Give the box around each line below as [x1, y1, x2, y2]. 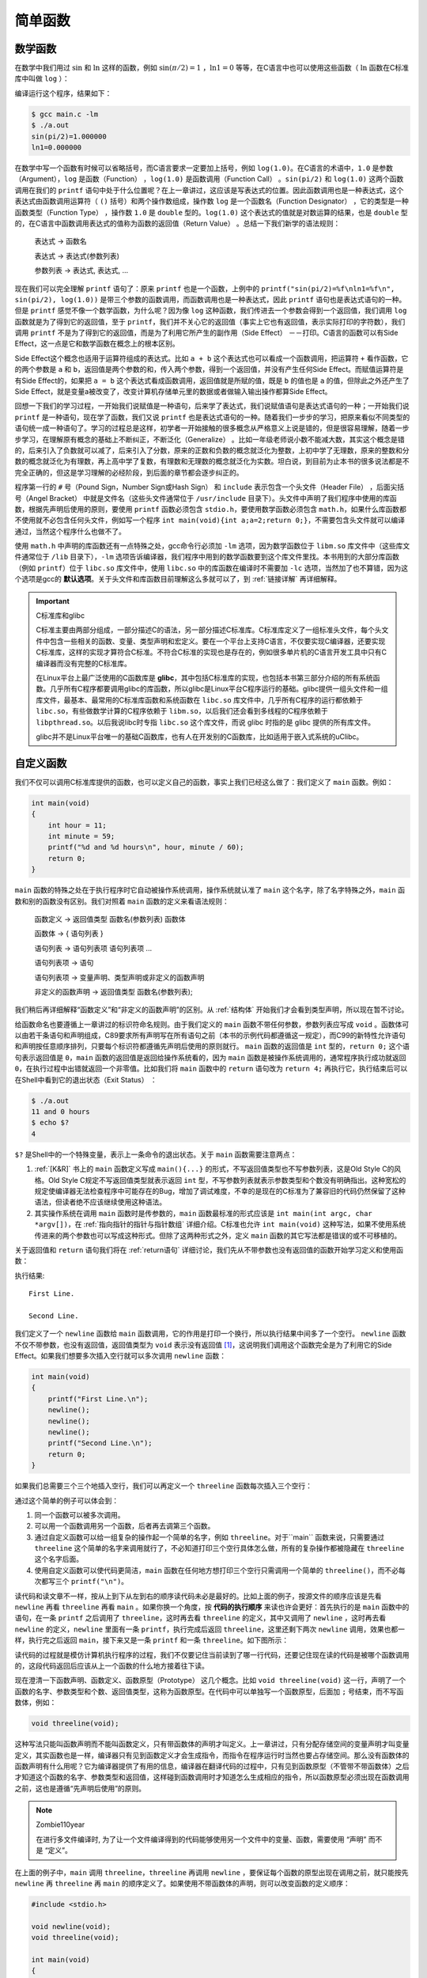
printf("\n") [70, 1577, 122, 1586]
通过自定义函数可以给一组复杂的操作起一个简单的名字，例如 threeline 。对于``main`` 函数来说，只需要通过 [34, 1532, 385, 1542]
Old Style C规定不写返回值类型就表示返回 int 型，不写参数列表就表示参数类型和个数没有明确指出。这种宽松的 [47, 1175, 406, 1184]
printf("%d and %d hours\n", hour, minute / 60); [47, 843, 244, 852]
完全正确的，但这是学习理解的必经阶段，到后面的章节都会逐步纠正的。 [14, 468, 244, 477]
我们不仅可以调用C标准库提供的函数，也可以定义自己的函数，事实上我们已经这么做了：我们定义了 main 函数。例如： [14, 777, 394, 786]
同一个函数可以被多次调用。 [34, 1510, 125, 1519]
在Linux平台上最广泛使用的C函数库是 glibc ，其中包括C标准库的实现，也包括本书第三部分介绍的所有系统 [36, 673, 373, 682]
